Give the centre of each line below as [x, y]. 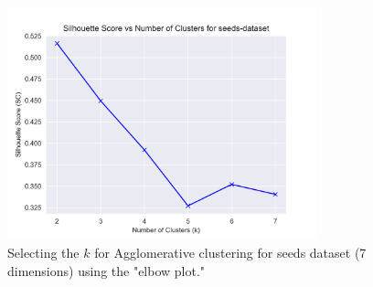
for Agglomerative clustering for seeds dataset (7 [230, 252]
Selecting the [43, 252]
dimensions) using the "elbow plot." [107, 270]
